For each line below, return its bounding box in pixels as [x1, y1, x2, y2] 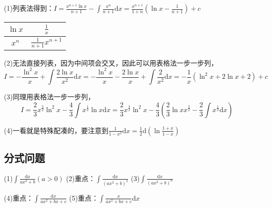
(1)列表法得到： [4, 3, 54, 13]
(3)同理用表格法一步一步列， [4, 92, 95, 102]
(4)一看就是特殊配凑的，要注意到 [4, 125, 108, 135]
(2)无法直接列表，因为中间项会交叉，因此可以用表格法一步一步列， [4, 57, 218, 68]
